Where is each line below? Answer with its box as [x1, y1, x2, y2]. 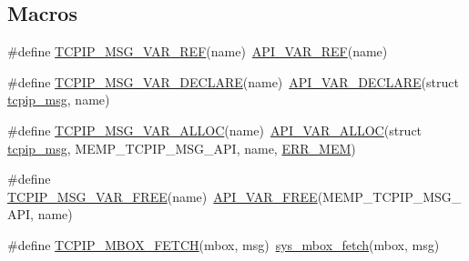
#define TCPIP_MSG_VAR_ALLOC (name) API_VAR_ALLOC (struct [7, 120, 423, 139]
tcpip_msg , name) [7, 90, 110, 109]
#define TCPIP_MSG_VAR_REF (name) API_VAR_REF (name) [7, 42, 388, 61]
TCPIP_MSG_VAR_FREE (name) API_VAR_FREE [7, 186, 318, 206]
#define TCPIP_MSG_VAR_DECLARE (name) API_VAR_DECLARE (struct [7, 72, 459, 91]
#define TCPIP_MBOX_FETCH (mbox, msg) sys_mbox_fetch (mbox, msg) [7, 235, 440, 254]
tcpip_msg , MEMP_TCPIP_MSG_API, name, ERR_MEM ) [7, 138, 356, 157]
